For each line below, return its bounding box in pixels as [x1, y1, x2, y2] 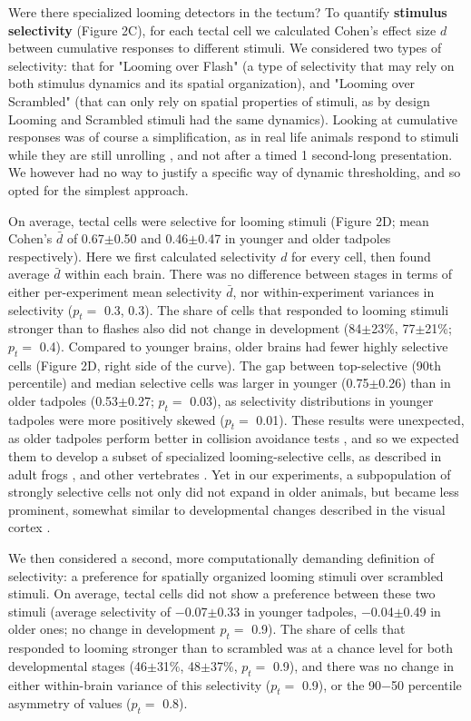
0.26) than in [378, 373, 451, 392]
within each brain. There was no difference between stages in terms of [64, 264, 453, 283]
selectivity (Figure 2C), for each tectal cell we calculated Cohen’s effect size [8, 20, 437, 39]
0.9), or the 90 [301, 675, 382, 694]
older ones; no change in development [8, 619, 216, 638]
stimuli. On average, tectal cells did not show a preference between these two [8, 584, 436, 603]
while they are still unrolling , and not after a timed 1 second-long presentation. [8, 144, 453, 163]
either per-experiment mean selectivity [8, 281, 222, 301]
